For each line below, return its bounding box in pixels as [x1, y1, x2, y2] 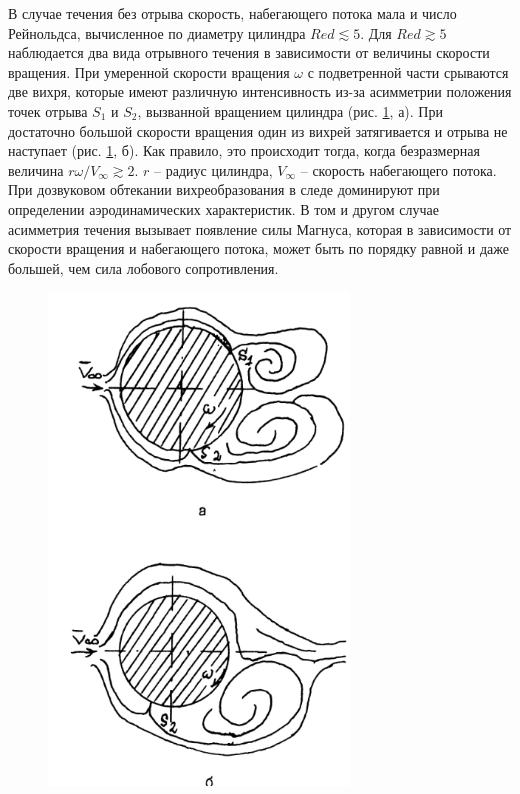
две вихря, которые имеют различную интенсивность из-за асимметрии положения [8, 81, 512, 102]
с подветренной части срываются [307, 61, 509, 82]
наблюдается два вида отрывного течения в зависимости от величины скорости [8, 42, 490, 63]
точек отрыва [8, 100, 88, 121]
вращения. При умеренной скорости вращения [8, 61, 290, 82]
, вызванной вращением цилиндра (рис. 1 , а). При [137, 100, 443, 121]
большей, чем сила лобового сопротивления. [8, 257, 279, 278]
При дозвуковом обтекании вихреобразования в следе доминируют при [8, 179, 440, 200]
